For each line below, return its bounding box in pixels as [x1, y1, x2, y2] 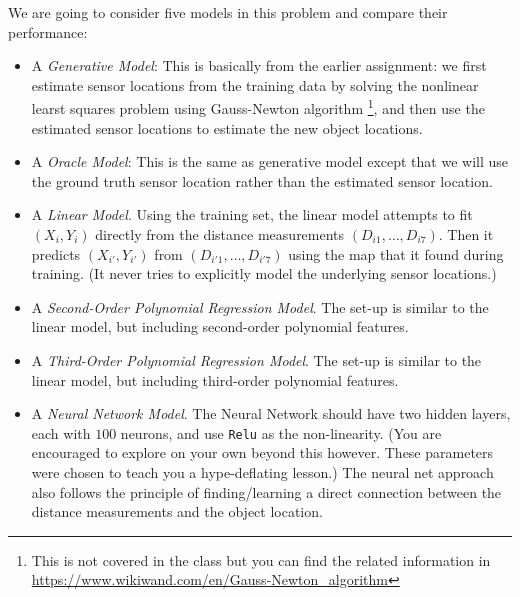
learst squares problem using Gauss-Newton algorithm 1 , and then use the [31, 95, 485, 119]
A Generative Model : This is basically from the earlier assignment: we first [31, 55, 487, 76]
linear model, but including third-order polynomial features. [31, 369, 399, 390]
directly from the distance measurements [95, 224, 345, 244]
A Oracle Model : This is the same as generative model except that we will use [31, 151, 508, 172]
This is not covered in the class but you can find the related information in [31, 549, 491, 570]
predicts [31, 243, 81, 264]
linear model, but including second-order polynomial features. [31, 316, 409, 337]
